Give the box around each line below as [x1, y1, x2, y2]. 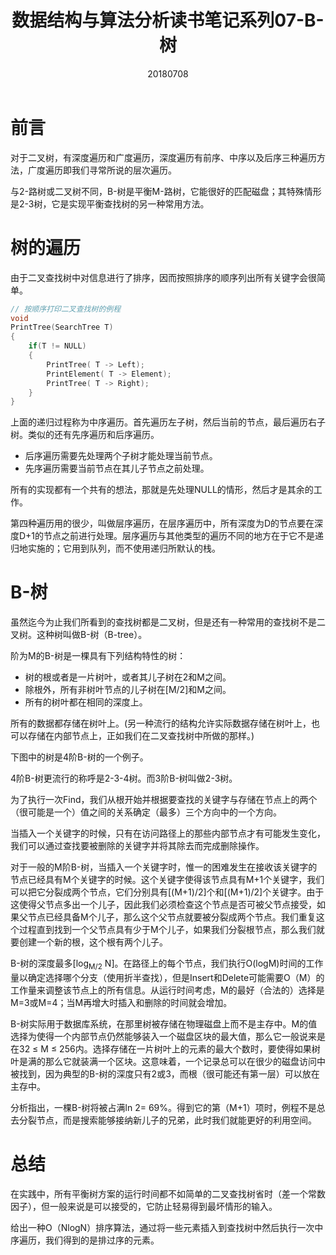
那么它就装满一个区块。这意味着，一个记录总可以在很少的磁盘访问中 [44, 1055, 326, 1067]
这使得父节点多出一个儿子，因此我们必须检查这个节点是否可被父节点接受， [10, 899, 317, 911]
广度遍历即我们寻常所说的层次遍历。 [27, 164, 177, 176]
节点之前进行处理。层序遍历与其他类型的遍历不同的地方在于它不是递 [43, 530, 325, 542]
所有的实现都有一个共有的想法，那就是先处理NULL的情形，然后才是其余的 [10, 484, 314, 496]
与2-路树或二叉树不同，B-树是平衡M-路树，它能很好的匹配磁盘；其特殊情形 [10, 185, 322, 197]
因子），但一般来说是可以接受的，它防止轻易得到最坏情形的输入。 [10, 1200, 278, 1212]
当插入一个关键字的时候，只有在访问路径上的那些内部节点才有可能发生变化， [10, 827, 326, 840]
